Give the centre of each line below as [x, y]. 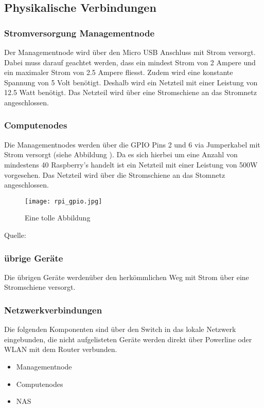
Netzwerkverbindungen [53, 310]
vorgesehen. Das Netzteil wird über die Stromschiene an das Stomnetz [115, 174]
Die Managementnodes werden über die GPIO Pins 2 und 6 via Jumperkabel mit [132, 144]
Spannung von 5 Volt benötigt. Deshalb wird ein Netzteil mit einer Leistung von [131, 82]
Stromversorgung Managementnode [80, 33]
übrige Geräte [34, 258]
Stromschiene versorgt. [40, 287]
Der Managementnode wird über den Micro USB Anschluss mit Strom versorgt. [130, 52]
